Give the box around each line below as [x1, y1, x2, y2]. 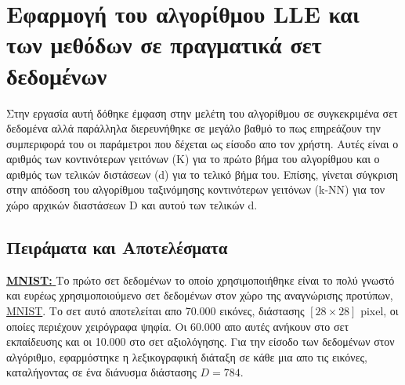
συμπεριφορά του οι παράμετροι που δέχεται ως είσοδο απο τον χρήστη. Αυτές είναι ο [6, 135, 399, 151]
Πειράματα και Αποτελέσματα [6, 235, 228, 260]
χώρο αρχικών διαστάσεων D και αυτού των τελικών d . [6, 197, 258, 213]
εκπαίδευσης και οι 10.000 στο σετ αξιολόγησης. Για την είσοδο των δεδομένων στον [6, 333, 395, 350]
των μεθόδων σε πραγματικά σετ [6, 28, 322, 60]
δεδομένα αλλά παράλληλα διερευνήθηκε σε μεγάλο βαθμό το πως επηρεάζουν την [6, 120, 381, 136]
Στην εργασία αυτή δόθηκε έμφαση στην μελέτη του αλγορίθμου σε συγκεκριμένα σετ [6, 104, 398, 121]
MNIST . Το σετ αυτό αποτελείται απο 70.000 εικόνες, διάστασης [6, 303, 305, 319]
